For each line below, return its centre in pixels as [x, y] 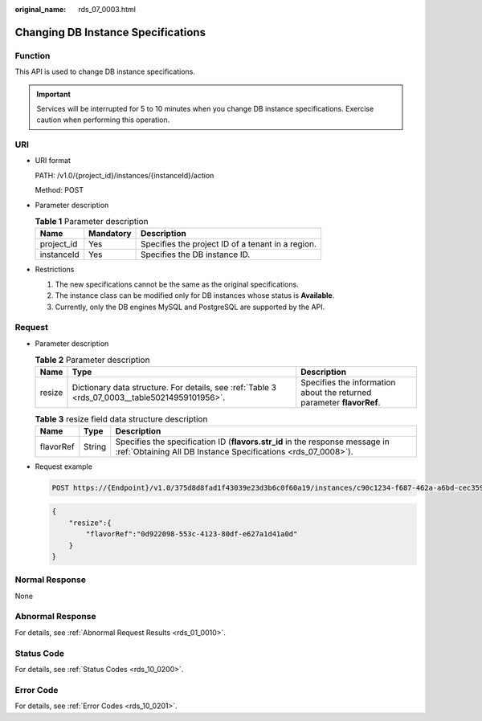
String [95, 446]
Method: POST [59, 190]
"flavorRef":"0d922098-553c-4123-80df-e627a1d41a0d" [192, 534]
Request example [63, 466]
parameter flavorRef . [340, 403]
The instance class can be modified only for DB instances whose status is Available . [195, 295]
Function [33, 55]
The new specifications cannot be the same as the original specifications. [177, 284]
